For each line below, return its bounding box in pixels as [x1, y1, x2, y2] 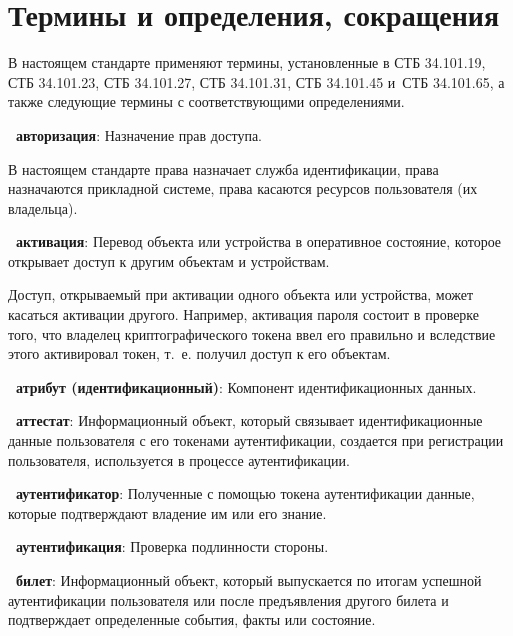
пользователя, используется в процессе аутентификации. [8, 449, 350, 470]
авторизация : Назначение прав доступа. [16, 124, 263, 145]
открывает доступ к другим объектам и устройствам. [8, 250, 330, 271]
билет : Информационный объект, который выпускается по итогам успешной [16, 570, 482, 590]
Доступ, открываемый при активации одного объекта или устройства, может [8, 284, 474, 305]
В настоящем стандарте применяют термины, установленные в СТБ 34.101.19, [8, 52, 486, 73]
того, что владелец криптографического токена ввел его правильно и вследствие [8, 323, 496, 344]
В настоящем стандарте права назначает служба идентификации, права [8, 158, 439, 179]
